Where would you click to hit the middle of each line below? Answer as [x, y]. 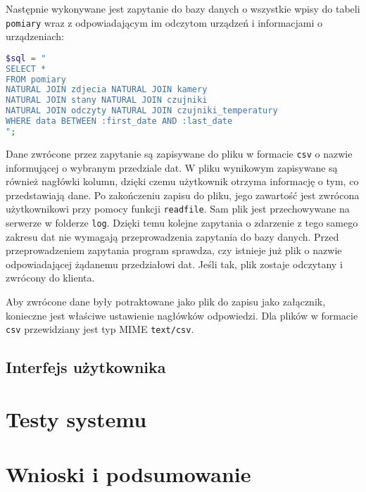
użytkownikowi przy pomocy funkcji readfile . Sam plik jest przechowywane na [178, 209]
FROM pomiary [36, 79]
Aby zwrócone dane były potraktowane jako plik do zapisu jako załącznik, [166, 301]
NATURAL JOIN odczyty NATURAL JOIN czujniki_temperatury [142, 111]
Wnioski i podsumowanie [128, 474]
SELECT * [26, 69]
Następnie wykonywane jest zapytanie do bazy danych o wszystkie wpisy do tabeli [183, 8]
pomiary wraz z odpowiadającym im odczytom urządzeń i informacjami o [164, 22]
